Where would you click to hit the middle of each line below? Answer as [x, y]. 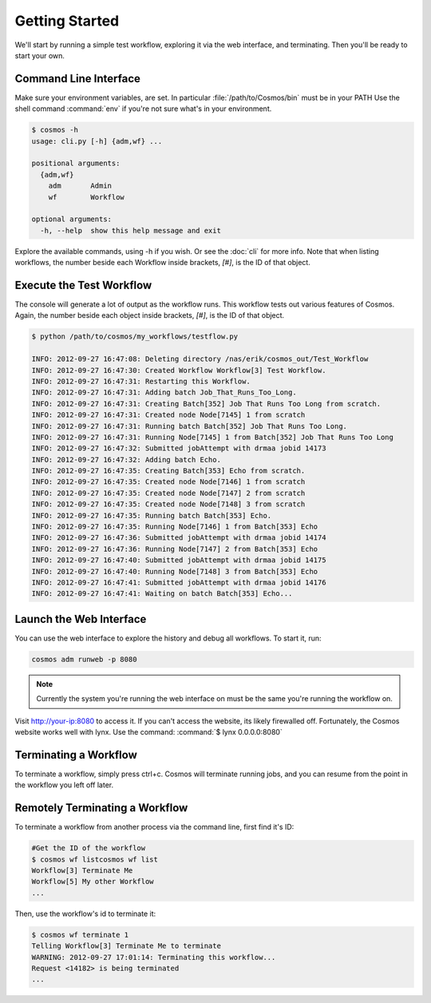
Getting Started [67, 21]
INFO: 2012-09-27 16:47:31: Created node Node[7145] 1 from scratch [168, 415]
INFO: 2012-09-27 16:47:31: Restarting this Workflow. [141, 381]
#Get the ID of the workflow [89, 848]
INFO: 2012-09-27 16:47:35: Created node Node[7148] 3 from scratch [168, 504]
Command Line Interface [78, 79]
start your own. [40, 55]
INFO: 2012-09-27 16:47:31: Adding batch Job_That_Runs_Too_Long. [164, 392]
